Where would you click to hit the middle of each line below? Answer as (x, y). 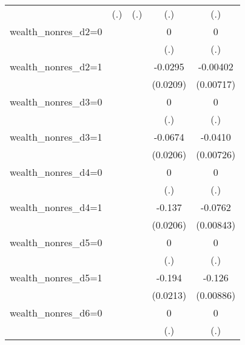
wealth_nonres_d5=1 (56, 277)
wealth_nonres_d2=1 (56, 66)
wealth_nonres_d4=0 (56, 172)
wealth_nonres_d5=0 (56, 242)
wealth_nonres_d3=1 (56, 137)
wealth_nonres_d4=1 (56, 207)
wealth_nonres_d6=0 (56, 313)
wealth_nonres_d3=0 (56, 102)
